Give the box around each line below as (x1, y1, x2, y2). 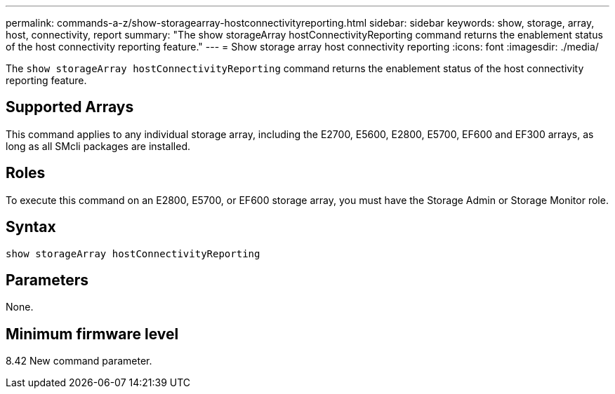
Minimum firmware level (6, 325, 179, 343)
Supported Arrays (6, 98, 134, 116)
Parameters (6, 271, 88, 289)
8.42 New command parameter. (6, 355, 152, 367)
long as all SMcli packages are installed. (6, 140, 190, 152)
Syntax (6, 218, 56, 236)
